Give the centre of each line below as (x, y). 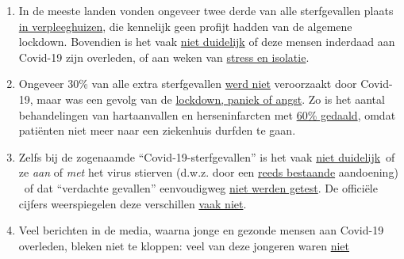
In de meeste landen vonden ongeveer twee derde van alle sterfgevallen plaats (206, 10)
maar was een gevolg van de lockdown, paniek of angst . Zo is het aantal (211, 99)
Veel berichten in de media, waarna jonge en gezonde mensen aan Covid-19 (201, 230)
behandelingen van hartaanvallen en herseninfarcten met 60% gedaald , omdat (207, 114)
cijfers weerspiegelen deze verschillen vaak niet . (133, 203)
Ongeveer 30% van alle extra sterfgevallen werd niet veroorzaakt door (188, 84)
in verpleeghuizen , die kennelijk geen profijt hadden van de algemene (185, 26)
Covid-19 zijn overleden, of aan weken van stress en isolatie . (164, 57)
